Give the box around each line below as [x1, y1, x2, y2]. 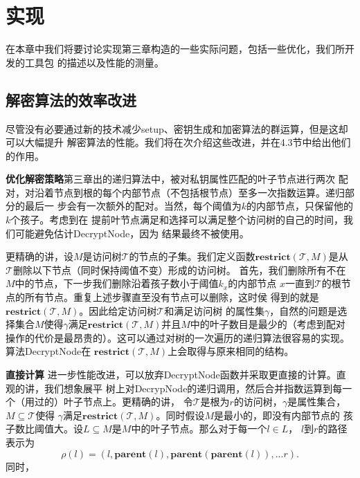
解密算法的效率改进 [6, 89, 136, 110]
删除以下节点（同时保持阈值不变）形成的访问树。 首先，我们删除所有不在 [12, 262, 346, 277]
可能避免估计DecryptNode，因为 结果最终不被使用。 [15, 226, 249, 240]
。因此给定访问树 [79, 303, 157, 318]
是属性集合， [287, 394, 346, 409]
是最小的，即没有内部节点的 [214, 407, 341, 422]
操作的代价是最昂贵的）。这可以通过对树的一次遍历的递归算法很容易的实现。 [6, 330, 350, 344]
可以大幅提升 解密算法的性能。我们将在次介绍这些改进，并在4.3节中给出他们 [6, 135, 351, 149]
